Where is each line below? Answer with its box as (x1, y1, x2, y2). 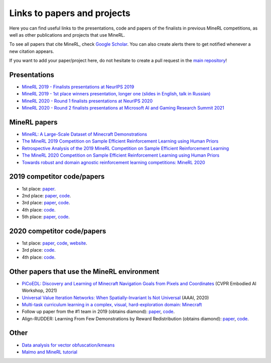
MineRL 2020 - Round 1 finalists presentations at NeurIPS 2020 (22, 98, 153, 104)
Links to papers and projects (9, 8, 130, 19)
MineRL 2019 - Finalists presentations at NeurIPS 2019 (22, 84, 134, 90)
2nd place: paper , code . (22, 192, 71, 198)
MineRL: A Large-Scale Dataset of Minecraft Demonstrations (22, 131, 148, 138)
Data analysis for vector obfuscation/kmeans (22, 342, 115, 348)
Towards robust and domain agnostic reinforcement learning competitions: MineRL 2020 (22, 159, 205, 165)
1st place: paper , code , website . (22, 240, 87, 246)
